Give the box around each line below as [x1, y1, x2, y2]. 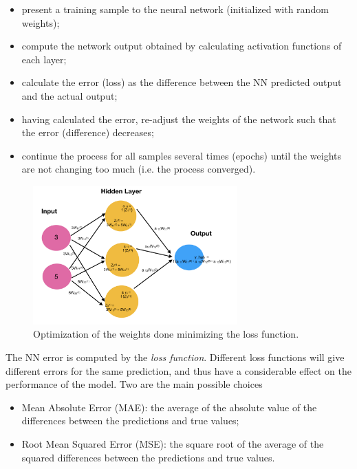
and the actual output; [21, 88, 118, 102]
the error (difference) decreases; [21, 125, 154, 140]
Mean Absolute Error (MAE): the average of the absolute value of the [21, 400, 317, 414]
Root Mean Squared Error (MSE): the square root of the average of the [21, 436, 324, 450]
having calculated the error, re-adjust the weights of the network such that [21, 111, 336, 126]
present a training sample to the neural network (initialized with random [21, 2, 329, 16]
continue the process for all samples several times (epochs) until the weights [21, 148, 342, 162]
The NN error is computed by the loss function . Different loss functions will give [6, 349, 345, 364]
